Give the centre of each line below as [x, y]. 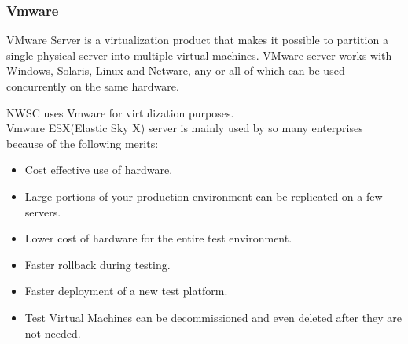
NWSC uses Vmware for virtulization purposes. [120, 112]
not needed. [53, 333]
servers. [43, 211]
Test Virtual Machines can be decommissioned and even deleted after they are [213, 317]
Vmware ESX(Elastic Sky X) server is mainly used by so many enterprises [185, 128]
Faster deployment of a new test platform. [126, 291]
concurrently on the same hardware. [93, 86]
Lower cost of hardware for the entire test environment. [158, 238]
